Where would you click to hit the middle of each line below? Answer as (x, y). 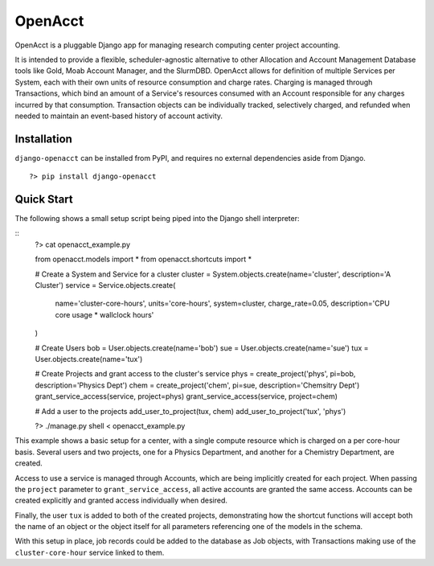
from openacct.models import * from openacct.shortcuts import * (143, 259)
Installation (43, 139)
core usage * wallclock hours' (104, 314)
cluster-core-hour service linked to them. (90, 552)
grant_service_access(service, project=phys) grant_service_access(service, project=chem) (186, 396)
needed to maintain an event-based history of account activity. (119, 116)
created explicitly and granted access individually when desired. (121, 500)
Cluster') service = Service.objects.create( (105, 285)
